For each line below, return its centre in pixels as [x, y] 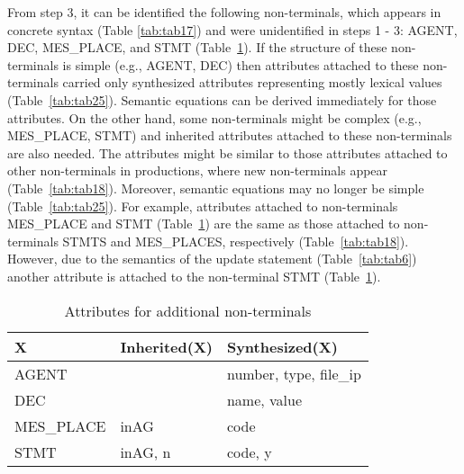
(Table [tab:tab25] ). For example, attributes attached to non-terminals [203, 206]
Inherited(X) [166, 346]
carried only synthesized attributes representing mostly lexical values [252, 82]
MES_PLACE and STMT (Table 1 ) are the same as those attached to [204, 224]
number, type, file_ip [294, 373]
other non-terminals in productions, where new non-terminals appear [198, 170]
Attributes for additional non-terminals [188, 310]
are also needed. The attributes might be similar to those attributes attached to [227, 152]
